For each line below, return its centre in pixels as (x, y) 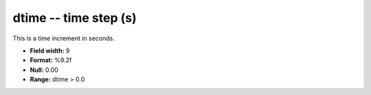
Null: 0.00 (44, 70)
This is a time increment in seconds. (64, 38)
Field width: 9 (50, 51)
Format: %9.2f (51, 60)
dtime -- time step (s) (75, 18)
